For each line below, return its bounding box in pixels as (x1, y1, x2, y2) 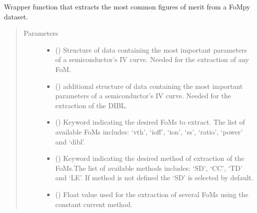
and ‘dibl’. (55, 136, 85, 146)
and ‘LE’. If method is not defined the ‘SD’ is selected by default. (55, 172, 254, 183)
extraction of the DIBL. (55, 100, 128, 110)
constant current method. (55, 199, 132, 209)
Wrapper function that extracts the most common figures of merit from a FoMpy (4, 1, 251, 11)
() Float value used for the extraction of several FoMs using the (55, 189, 249, 199)
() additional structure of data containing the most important (55, 80, 243, 91)
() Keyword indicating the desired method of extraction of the (55, 153, 245, 163)
